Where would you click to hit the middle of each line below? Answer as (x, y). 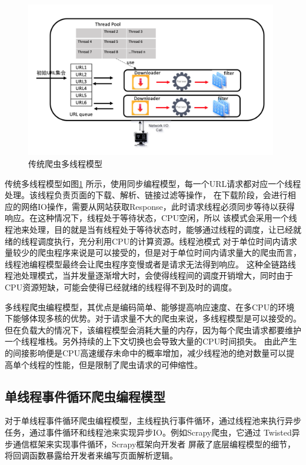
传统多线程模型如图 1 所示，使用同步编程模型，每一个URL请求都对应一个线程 (153, 183)
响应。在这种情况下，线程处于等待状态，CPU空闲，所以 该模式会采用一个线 (151, 218)
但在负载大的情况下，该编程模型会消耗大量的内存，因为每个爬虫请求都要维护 (153, 329)
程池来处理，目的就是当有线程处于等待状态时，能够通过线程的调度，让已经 (149, 229)
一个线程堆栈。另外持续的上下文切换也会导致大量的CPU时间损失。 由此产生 (151, 341)
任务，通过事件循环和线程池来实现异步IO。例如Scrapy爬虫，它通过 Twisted (148, 432)
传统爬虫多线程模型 (65, 164)
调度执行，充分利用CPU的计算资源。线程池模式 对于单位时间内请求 (167, 241)
